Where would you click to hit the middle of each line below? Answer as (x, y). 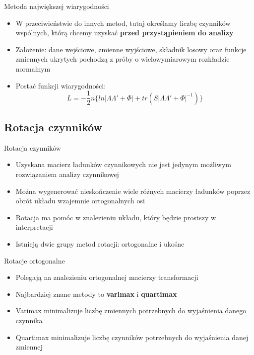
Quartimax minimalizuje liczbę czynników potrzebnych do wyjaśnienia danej (132, 337)
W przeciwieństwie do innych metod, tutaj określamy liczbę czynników (123, 23)
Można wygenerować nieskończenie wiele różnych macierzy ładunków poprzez (133, 191)
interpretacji (34, 227)
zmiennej (29, 347)
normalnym (33, 68)
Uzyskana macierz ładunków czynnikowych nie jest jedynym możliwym (123, 164)
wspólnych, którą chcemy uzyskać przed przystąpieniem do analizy (125, 33)
